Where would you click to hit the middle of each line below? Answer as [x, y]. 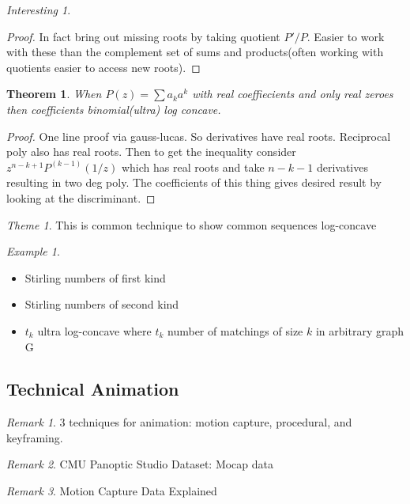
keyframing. [35, 437]
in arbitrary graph [359, 330]
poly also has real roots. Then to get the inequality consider [151, 152]
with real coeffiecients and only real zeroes [293, 94]
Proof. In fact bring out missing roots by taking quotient [143, 36]
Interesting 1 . [39, 9]
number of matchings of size [235, 330]
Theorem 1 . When [54, 94]
